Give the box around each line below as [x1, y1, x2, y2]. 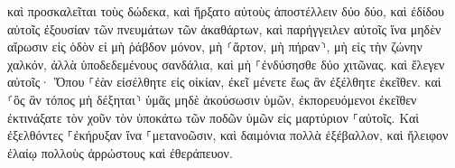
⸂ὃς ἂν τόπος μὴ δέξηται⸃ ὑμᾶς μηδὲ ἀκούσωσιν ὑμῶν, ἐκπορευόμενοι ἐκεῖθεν [7, 89, 417, 108]
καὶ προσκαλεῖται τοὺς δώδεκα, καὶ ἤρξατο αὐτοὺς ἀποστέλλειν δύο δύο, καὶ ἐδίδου [7, 2, 445, 20]
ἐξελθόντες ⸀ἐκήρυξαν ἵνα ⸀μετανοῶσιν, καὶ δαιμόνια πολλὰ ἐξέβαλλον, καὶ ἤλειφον [7, 126, 449, 145]
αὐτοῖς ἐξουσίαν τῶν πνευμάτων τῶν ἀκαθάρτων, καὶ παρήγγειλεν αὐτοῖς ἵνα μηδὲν [7, 19, 441, 38]
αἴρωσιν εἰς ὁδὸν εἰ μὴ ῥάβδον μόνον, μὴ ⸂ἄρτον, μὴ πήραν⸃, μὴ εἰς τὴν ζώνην [7, 37, 422, 56]
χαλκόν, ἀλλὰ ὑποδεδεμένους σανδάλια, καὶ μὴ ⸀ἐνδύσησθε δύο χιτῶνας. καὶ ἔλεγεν [7, 54, 445, 73]
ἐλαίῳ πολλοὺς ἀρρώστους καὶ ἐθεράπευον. [7, 143, 233, 162]
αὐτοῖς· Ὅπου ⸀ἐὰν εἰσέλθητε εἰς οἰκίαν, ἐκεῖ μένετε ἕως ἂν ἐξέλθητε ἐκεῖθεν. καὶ [7, 72, 441, 91]
